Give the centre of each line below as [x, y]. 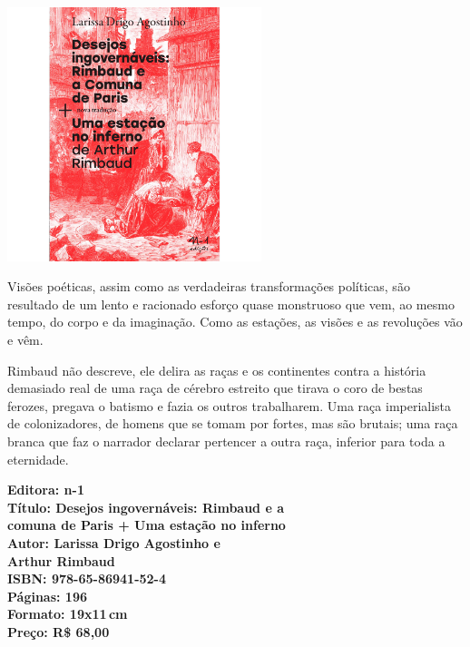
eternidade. [38, 459]
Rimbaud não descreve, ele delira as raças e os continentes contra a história [217, 370]
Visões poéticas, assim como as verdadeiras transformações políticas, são [209, 286]
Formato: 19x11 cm [68, 614]
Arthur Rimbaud [61, 560]
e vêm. [25, 340]
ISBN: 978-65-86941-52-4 [87, 578]
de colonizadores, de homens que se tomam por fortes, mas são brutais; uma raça [233, 423]
